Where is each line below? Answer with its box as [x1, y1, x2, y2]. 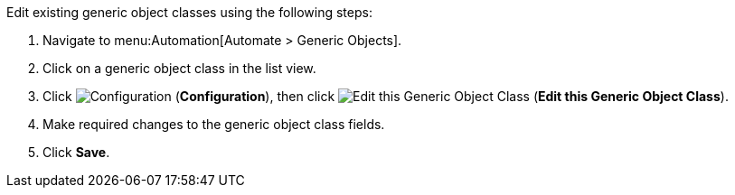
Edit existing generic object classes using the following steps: [6, 5, 372, 20]
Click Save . [42, 144, 110, 160]
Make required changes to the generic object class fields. [42, 116, 385, 132]
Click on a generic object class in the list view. [42, 60, 316, 76]
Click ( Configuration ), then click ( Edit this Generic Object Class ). [42, 88, 729, 104]
